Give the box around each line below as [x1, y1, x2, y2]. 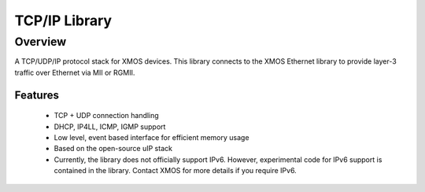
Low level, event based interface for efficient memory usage [54, 132, 249, 142]
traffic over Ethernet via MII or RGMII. [14, 68, 135, 77]
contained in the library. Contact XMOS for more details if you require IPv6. [54, 166, 297, 175]
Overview [14, 35, 67, 49]
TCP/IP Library [14, 12, 113, 29]
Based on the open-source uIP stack [54, 144, 173, 153]
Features [14, 88, 59, 102]
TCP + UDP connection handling [54, 111, 159, 120]
